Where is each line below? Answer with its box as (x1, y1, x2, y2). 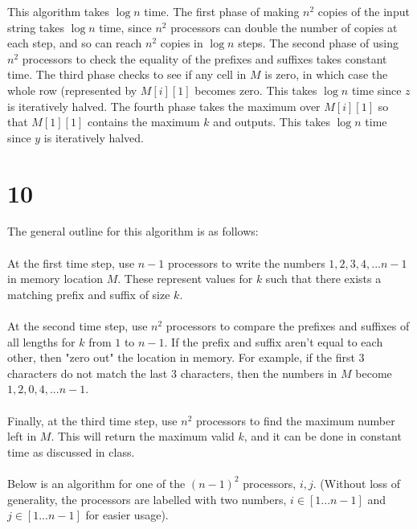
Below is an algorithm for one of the (7, 474, 186, 491)
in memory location (7, 270, 104, 287)
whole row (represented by (7, 81, 137, 98)
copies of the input (317, 3, 410, 19)
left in (7, 428, 37, 445)
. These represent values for (117, 270, 253, 287)
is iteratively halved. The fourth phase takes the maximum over (7, 97, 321, 114)
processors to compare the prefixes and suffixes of (166, 318, 410, 334)
